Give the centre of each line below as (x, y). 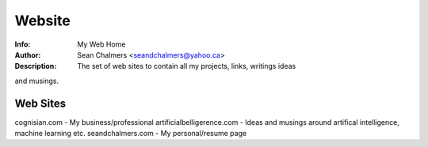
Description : (36, 66)
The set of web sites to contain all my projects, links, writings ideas (187, 66)
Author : (28, 55)
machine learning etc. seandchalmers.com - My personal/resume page (131, 134)
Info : (23, 44)
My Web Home (101, 44)
